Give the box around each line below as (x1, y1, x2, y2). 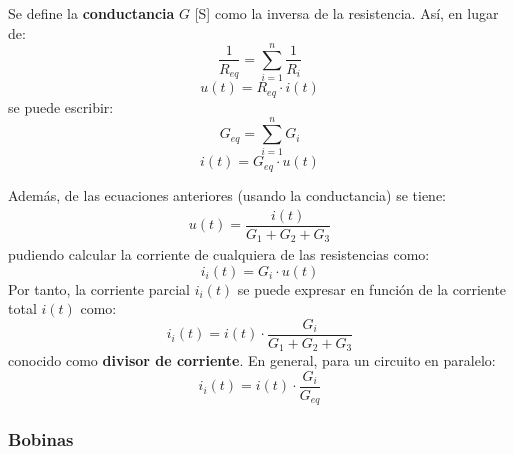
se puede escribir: (8, 96, 114, 117)
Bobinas (8, 427, 74, 452)
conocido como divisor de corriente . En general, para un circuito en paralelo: (8, 350, 496, 371)
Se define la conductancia (8, 3, 175, 23)
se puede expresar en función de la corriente (237, 278, 507, 299)
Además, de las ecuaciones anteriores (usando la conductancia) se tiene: (8, 184, 446, 205)
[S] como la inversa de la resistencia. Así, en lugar (194, 3, 499, 23)
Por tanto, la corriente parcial (8, 278, 190, 299)
